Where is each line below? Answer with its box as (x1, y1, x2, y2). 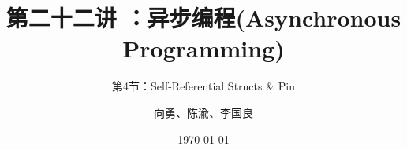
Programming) (122, 32, 285, 64)
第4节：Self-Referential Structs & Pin (112, 78, 295, 94)
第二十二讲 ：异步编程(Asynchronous (6, 2, 401, 34)
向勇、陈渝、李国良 (154, 104, 253, 120)
